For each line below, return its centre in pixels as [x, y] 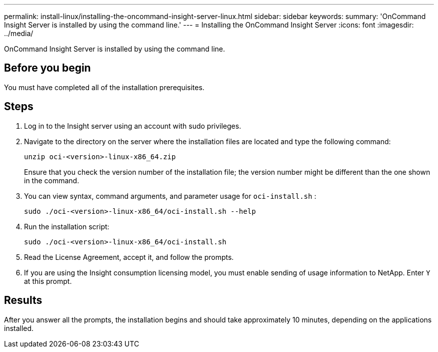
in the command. [52, 180]
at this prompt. [48, 281]
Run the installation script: [67, 226]
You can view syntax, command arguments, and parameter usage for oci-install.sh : [170, 196]
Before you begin [47, 68]
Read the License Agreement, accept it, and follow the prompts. [129, 257]
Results [23, 300]
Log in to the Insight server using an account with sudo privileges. [133, 126]
